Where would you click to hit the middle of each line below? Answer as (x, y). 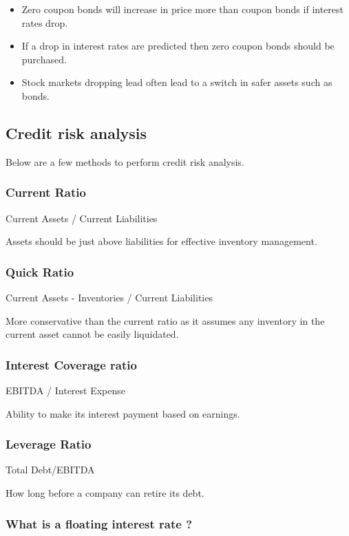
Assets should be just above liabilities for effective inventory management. (161, 241)
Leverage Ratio (49, 444)
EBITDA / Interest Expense (66, 390)
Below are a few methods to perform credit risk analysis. (125, 161)
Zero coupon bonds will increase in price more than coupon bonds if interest (182, 9)
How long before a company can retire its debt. (105, 492)
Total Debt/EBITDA (50, 470)
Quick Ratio (40, 271)
